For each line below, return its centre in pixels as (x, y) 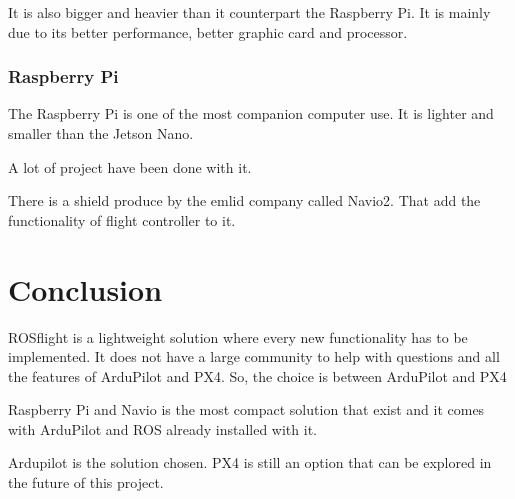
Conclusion (85, 288)
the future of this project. (86, 482)
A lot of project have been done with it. (130, 166)
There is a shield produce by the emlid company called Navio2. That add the (244, 200)
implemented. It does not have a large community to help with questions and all (254, 356)
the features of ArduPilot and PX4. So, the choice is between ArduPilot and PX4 (257, 375)
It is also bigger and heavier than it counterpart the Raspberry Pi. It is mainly (249, 12)
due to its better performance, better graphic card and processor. (208, 31)
